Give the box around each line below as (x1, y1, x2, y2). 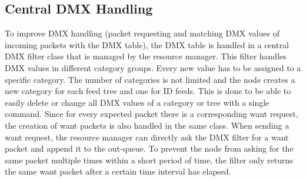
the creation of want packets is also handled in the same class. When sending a (5, 119, 290, 131)
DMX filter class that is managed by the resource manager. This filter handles (5, 50, 287, 62)
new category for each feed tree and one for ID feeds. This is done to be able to (5, 85, 291, 97)
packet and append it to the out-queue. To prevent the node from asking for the (5, 142, 294, 155)
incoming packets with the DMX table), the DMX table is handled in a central (5, 38, 289, 51)
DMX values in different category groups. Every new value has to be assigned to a (5, 61, 301, 73)
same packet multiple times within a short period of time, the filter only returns (5, 153, 293, 166)
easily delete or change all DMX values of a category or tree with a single (5, 96, 270, 108)
